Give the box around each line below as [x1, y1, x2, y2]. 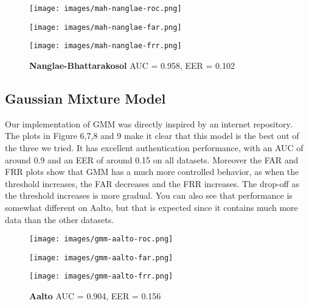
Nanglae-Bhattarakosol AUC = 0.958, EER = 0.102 [29, 59, 235, 71]
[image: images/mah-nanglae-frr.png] [29, 41, 182, 51]
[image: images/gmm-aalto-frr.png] [29, 272, 173, 281]
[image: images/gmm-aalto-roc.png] [29, 235, 173, 244]
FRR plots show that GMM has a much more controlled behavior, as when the [5, 165, 299, 178]
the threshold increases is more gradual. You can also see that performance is [5, 189, 293, 202]
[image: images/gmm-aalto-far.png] [29, 253, 173, 262]
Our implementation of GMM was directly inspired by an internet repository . [5, 117, 293, 130]
